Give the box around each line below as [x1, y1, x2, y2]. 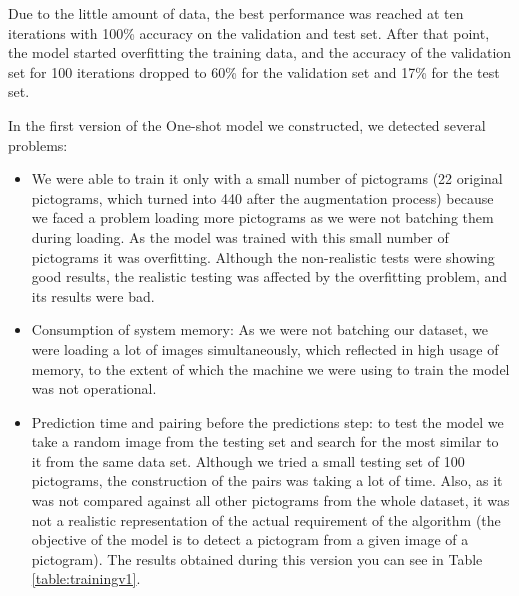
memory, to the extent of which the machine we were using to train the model [31, 358, 510, 379]
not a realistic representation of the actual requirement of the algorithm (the [31, 509, 501, 530]
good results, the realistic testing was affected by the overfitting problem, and [31, 266, 508, 287]
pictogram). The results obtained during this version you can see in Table [31, 548, 483, 569]
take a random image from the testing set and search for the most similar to [31, 431, 499, 452]
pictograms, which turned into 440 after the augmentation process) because [31, 187, 494, 208]
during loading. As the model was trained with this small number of [31, 226, 449, 247]
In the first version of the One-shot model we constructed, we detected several [8, 114, 486, 135]
